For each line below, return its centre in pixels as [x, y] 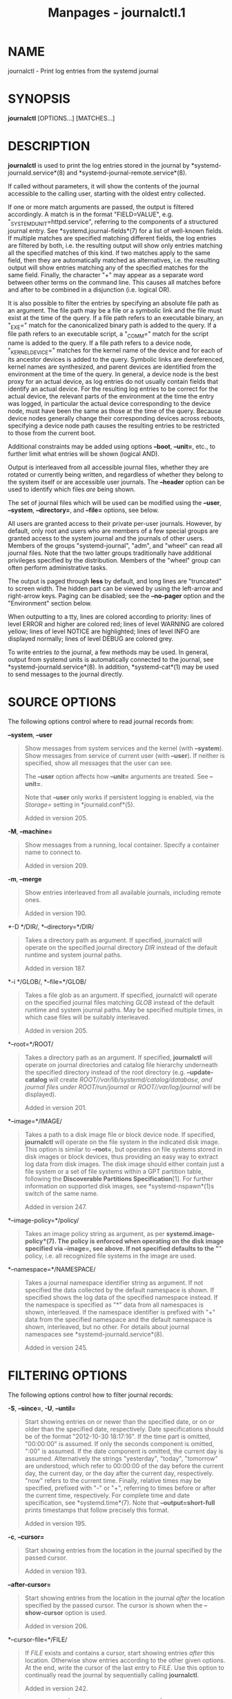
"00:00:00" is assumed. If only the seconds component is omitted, [119, 1443]
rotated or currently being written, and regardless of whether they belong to [116, 475]
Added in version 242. [56, 1688]
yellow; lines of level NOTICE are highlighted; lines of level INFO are [104, 631]
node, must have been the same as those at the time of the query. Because [115, 411]
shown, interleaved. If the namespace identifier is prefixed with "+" [120, 1312]
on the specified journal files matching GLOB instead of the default [119, 1002]
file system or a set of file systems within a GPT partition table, [114, 1171]
